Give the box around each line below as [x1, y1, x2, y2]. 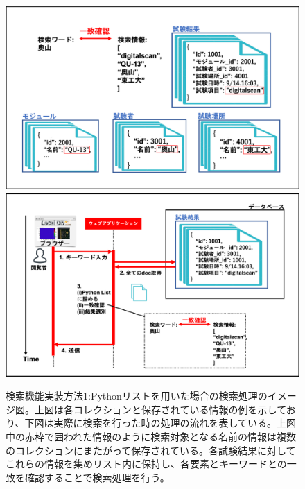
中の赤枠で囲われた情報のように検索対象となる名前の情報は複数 [6, 429, 296, 443]
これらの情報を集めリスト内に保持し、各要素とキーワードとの [6, 456, 287, 471]
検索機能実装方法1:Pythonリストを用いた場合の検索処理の [6, 388, 268, 403]
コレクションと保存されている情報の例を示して [73, 402, 286, 416]
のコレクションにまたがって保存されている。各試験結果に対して [6, 443, 296, 457]
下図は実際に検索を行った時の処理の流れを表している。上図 [24, 415, 297, 430]
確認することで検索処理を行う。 [24, 470, 170, 484]
